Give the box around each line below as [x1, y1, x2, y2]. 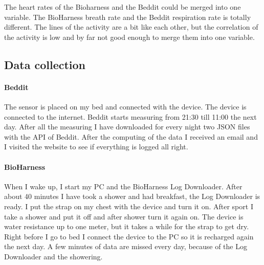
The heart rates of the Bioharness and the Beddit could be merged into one [4, 2, 241, 12]
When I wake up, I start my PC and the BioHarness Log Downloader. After [4, 181, 243, 191]
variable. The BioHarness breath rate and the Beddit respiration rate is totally [4, 11, 251, 22]
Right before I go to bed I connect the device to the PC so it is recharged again [4, 231, 254, 241]
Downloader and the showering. [4, 251, 103, 261]
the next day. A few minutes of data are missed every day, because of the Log [4, 241, 247, 252]
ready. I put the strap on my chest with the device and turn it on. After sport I [4, 201, 253, 211]
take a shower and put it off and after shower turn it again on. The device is [4, 211, 244, 222]
